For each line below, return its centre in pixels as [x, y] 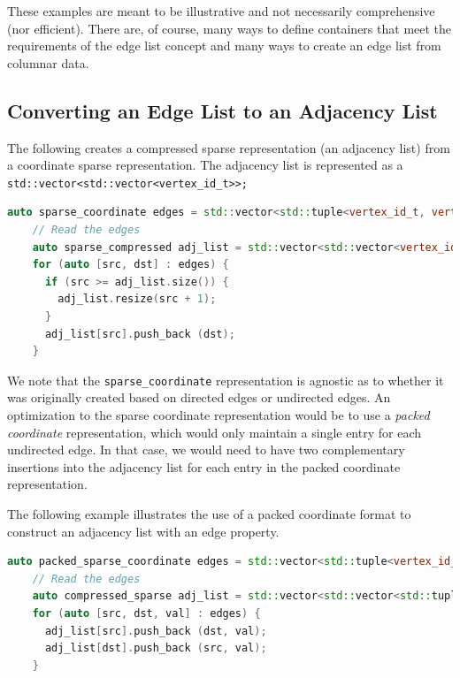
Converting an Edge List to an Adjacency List [222, 110]
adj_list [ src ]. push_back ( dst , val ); [156, 631]
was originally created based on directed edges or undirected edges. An [199, 397]
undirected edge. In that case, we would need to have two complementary [206, 449]
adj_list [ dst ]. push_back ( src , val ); [156, 648]
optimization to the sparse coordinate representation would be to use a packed [218, 415]
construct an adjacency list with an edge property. [143, 531]
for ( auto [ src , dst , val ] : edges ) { [146, 613]
